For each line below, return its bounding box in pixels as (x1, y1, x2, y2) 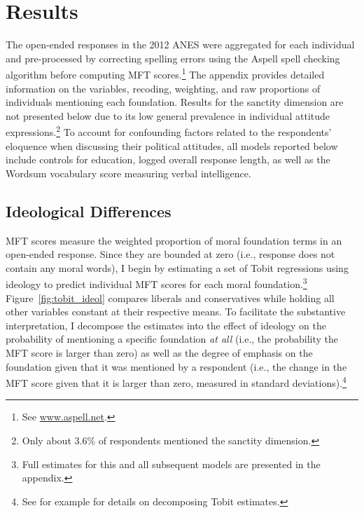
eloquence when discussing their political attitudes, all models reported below (6, 138, 338, 153)
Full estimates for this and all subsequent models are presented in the (22, 456, 321, 471)
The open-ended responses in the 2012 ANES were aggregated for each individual (6, 37, 355, 52)
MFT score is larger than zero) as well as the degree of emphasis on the (6, 345, 313, 360)
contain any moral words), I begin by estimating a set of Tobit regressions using (6, 260, 349, 275)
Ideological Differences (6, 200, 171, 221)
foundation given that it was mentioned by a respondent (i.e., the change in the (6, 359, 347, 374)
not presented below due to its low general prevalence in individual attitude (6, 108, 330, 123)
